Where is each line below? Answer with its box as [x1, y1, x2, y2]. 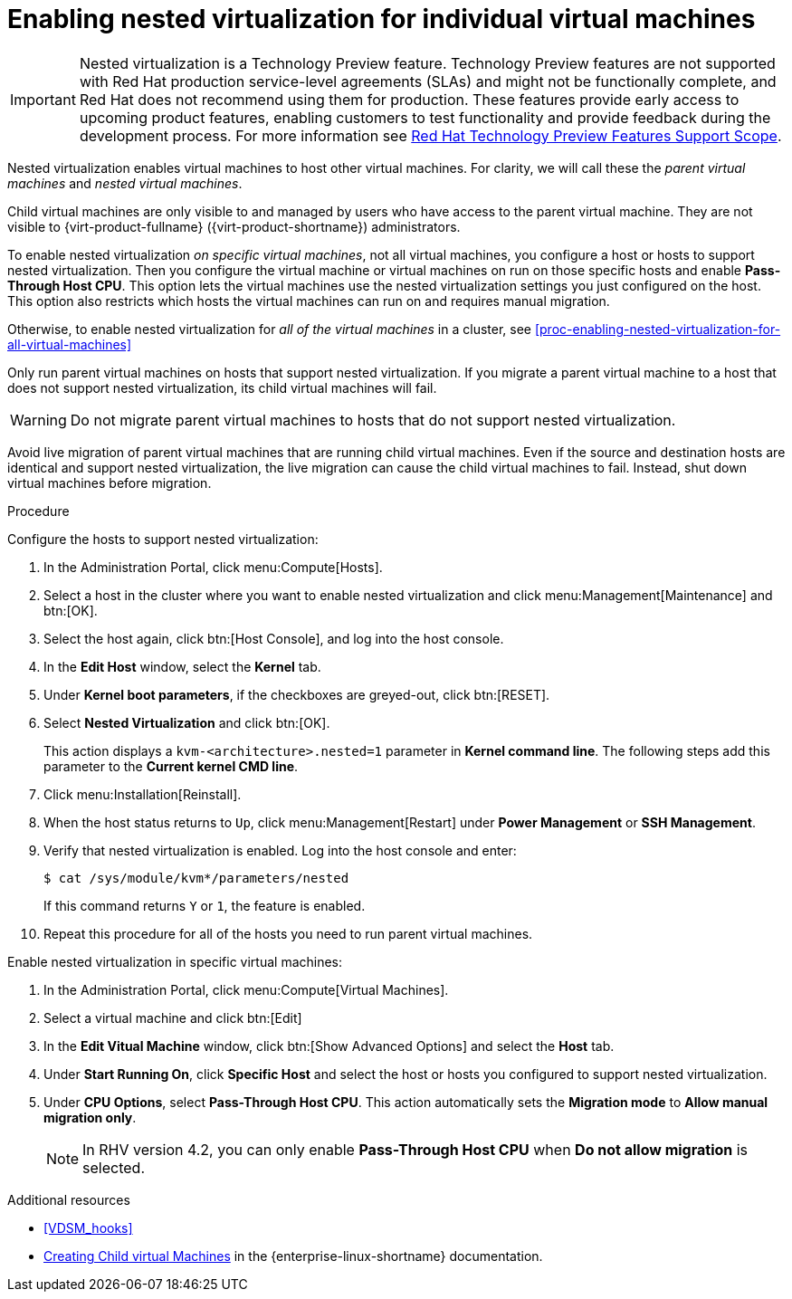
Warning [10, 410, 67, 429]
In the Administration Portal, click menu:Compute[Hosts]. [43, 559, 383, 575]
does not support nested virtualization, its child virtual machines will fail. [7, 379, 437, 396]
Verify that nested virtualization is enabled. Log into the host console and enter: [43, 842, 517, 858]
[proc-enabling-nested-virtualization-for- [534, 320, 781, 337]
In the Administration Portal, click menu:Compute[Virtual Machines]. [43, 981, 449, 998]
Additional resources [7, 1191, 130, 1208]
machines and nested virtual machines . [7, 175, 243, 191]
